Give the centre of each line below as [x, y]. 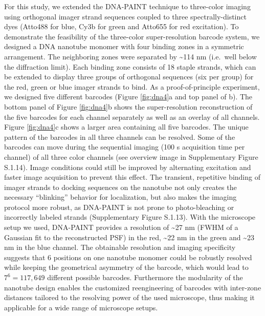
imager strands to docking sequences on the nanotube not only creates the [120, 187]
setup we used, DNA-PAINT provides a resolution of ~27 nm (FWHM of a [121, 227]
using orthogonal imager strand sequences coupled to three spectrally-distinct [125, 16]
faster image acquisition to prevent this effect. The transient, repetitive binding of [132, 177]
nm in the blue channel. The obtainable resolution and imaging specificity [120, 247]
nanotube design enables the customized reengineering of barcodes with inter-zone [133, 287]
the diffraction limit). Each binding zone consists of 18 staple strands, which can [130, 66]
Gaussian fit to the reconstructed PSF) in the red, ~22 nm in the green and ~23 [129, 237]
